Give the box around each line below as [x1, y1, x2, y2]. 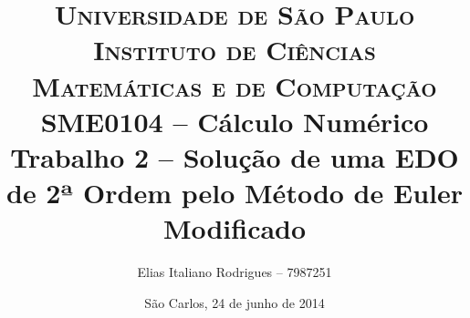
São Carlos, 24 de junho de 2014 [144, 292, 325, 312]
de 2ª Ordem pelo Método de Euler [6, 174, 463, 211]
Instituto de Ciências [93, 31, 376, 68]
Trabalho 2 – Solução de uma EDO [10, 138, 459, 175]
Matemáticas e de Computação [32, 67, 437, 104]
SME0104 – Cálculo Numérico [40, 102, 429, 139]
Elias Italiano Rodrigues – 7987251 [137, 262, 332, 282]
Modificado [162, 210, 307, 247]
